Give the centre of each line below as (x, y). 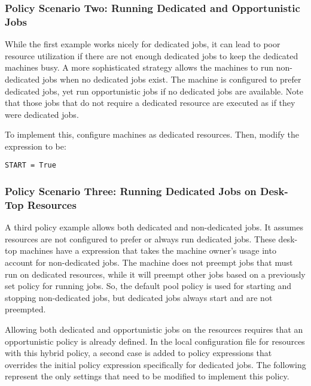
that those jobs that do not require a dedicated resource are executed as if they (150, 103)
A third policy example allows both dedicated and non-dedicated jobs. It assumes (154, 227)
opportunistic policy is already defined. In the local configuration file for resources (155, 341)
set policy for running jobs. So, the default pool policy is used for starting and (148, 286)
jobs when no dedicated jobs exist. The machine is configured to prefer (172, 79)
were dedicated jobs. (42, 114)
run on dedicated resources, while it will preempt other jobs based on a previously (155, 274)
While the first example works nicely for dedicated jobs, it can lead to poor (143, 44)
